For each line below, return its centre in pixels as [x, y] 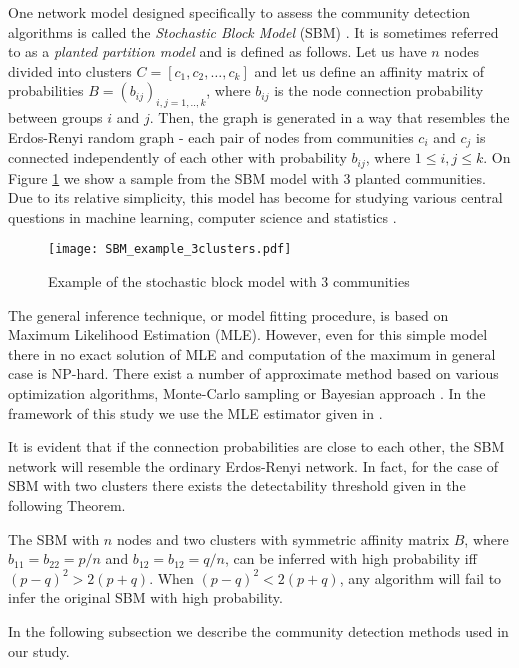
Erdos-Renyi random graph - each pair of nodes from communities [211, 136]
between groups [55, 117]
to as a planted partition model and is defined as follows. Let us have [217, 51]
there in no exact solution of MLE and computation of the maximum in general [252, 353]
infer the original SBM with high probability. [145, 597]
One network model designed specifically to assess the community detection [239, 12]
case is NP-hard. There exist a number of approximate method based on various [253, 373]
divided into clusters [70, 70]
